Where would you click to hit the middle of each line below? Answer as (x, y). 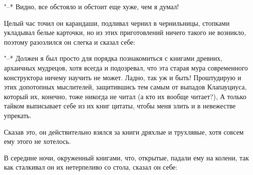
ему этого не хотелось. (37, 141)
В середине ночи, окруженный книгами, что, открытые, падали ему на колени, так (126, 157)
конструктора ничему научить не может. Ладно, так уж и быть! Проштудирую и (123, 77)
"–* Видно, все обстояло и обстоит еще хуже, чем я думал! (91, 6)
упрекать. (18, 115)
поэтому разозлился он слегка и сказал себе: (70, 42)
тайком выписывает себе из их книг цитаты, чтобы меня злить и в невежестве (120, 106)
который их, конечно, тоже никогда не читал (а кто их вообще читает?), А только (125, 96)
